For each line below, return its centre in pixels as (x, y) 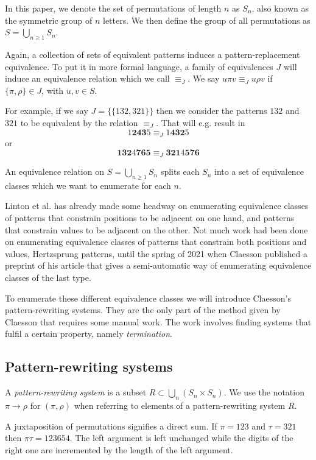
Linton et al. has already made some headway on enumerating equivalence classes (157, 206)
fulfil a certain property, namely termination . (89, 334)
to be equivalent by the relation (79, 122)
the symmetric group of (49, 20)
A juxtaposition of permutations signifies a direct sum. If (111, 426)
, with (53, 90)
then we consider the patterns (212, 111)
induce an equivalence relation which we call (87, 78)
